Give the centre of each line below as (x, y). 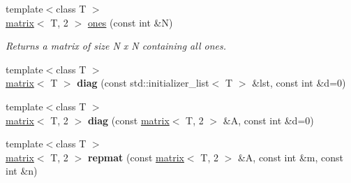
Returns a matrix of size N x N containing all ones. (116, 46)
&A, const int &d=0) (268, 120)
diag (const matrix (128, 120)
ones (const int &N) (130, 22)
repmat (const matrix (136, 157)
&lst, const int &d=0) (299, 83)
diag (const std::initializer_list (143, 83)
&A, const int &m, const (290, 157)
